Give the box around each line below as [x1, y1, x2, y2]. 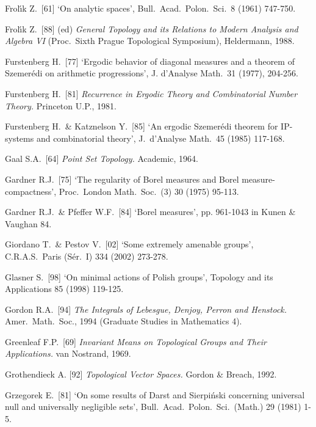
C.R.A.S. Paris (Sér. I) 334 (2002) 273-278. [5, 249, 168, 262]
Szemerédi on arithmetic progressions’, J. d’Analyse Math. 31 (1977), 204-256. [5, 67, 298, 79]
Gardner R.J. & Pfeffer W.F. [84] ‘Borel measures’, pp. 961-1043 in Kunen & [5, 205, 296, 218]
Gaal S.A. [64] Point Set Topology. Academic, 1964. [5, 152, 198, 165]
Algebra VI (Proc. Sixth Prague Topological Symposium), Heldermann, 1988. [5, 34, 295, 47]
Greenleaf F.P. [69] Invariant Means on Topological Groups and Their [5, 335, 267, 348]
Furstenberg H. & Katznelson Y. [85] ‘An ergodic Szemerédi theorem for [5, 120, 278, 133]
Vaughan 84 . [5, 217, 52, 230]
